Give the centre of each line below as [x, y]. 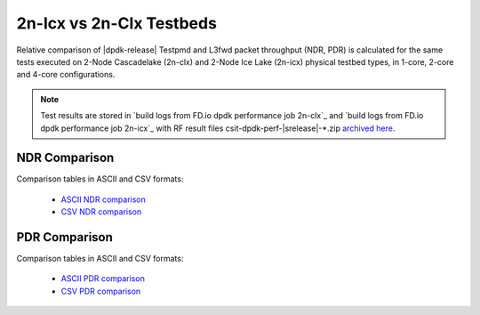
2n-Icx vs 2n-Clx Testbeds [117, 23]
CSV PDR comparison [101, 291]
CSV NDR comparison [101, 212]
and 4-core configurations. [66, 75]
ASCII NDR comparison [104, 199]
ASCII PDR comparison [103, 279]
